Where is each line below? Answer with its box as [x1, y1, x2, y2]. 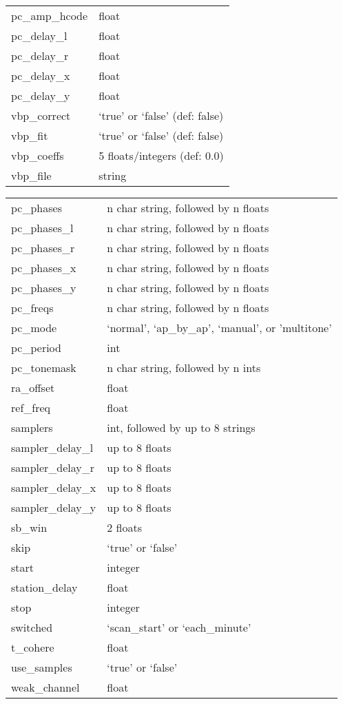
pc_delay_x [11, 68, 70, 83]
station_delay [11, 579, 78, 595]
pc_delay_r [11, 48, 69, 63]
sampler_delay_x [11, 479, 96, 495]
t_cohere [11, 639, 54, 655]
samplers [11, 420, 53, 435]
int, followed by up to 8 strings [107, 420, 256, 435]
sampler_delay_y [11, 499, 96, 515]
